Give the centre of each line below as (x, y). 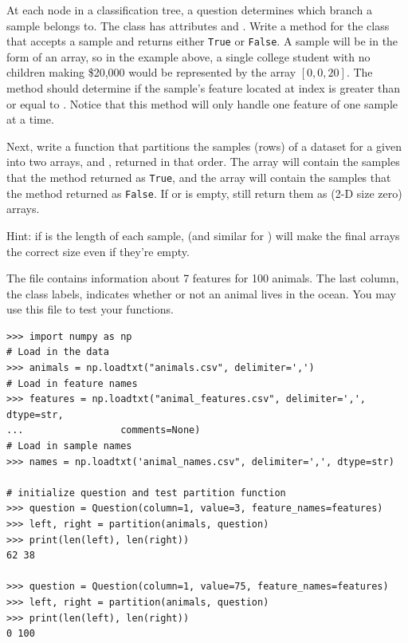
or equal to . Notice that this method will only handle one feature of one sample (202, 103)
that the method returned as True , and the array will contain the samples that (199, 177)
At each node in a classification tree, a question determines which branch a (189, 10)
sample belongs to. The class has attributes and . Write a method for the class (198, 25)
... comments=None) (104, 430)
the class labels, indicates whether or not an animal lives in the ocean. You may (201, 293)
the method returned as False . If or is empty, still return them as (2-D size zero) (204, 193)
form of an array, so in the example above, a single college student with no (188, 56)
